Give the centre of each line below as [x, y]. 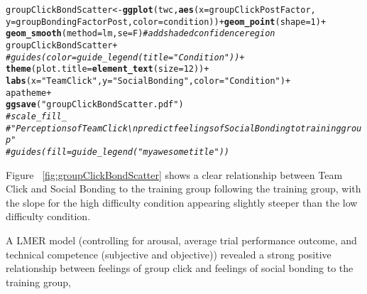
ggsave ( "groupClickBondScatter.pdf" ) [95, 105]
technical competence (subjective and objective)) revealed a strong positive [169, 254]
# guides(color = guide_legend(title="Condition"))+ [125, 57]
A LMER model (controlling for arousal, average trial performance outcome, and [181, 240]
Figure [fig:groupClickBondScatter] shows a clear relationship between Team [174, 174]
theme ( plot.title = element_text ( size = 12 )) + [108, 69]
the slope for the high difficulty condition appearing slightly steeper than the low [182, 202]
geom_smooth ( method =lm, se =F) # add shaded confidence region [141, 34]
